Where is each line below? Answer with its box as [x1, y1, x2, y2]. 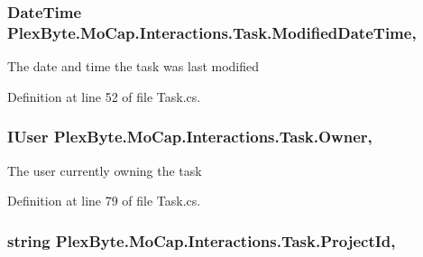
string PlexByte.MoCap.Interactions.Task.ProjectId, [7, 229, 396, 252]
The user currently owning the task [7, 161, 202, 179]
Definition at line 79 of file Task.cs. [7, 191, 201, 210]
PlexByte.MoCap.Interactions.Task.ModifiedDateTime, [7, 21, 417, 43]
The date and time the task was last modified [7, 57, 260, 76]
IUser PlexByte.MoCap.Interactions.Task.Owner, [7, 125, 372, 148]
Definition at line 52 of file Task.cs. [7, 87, 201, 106]
